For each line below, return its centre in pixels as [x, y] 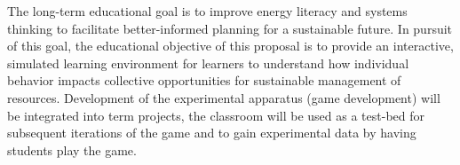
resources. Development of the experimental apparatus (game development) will [224, 97]
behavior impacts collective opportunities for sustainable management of [204, 80]
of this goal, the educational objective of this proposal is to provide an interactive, [230, 46]
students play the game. [72, 149]
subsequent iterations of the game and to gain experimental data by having [212, 133]
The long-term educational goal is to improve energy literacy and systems [207, 11]
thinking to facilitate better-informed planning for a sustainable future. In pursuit [230, 28]
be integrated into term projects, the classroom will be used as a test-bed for [216, 115]
